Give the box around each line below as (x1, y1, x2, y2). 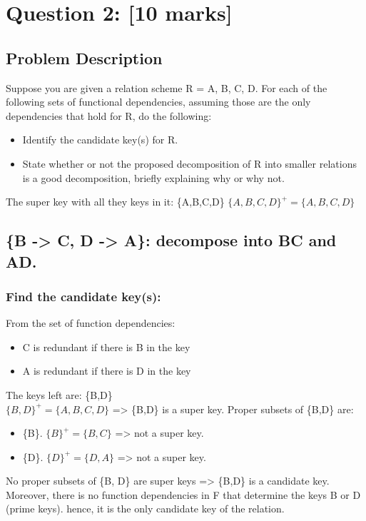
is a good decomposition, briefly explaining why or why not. (22, 170, 285, 185)
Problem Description (6, 46, 163, 69)
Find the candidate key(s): (6, 287, 161, 305)
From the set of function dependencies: (6, 315, 176, 330)
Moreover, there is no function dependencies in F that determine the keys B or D (6, 487, 361, 502)
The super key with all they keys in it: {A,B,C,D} (6, 194, 225, 209)
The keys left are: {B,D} (6, 387, 113, 402)
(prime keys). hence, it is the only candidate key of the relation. (6, 501, 285, 516)
